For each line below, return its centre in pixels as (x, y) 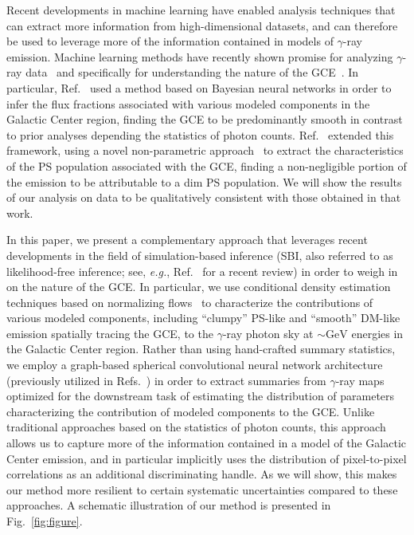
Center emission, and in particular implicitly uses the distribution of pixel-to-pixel (207, 458)
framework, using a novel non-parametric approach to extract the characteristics (205, 150)
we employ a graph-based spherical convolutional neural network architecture (195, 365)
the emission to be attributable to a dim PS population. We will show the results (204, 181)
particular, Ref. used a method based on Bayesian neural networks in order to (199, 87)
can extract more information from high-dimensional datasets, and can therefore (202, 25)
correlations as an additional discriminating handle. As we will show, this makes (202, 474)
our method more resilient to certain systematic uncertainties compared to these (202, 489)
